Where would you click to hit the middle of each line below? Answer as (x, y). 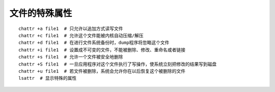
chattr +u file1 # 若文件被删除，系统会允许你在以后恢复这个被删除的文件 (102, 71)
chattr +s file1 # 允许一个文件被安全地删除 (71, 57)
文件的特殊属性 (41, 13)
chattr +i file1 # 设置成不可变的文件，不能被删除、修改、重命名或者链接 (102, 50)
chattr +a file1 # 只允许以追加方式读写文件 (71, 28)
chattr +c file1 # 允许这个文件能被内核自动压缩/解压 (81, 35)
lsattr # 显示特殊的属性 (48, 78)
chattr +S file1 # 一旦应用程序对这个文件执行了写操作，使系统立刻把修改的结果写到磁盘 (118, 64)
